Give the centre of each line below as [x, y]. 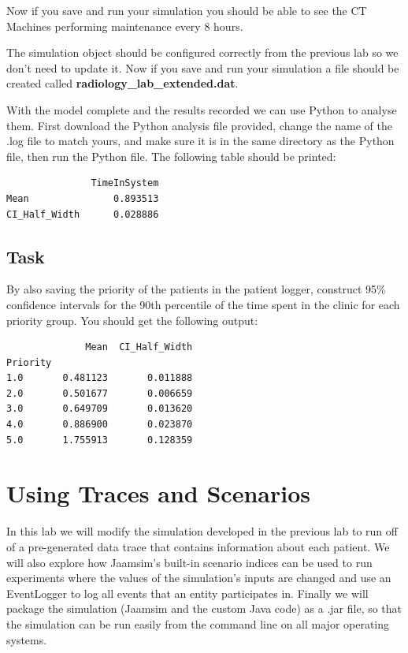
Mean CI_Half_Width [139, 347]
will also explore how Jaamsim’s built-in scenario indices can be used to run [189, 562]
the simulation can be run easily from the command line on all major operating [198, 623]
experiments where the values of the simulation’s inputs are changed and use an [199, 578]
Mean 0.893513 [83, 198]
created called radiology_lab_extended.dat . [122, 83]
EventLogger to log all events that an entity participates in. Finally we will [187, 593]
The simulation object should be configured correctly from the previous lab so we [202, 52]
